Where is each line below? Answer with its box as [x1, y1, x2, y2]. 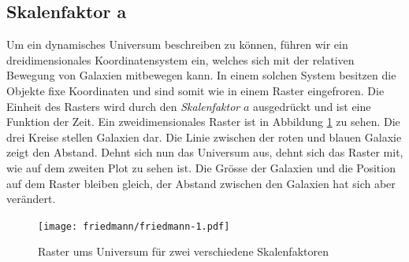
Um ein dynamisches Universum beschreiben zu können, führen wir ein [6, 36, 348, 53]
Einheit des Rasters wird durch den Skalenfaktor [6, 98, 240, 114]
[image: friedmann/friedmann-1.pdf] [38, 220, 230, 232]
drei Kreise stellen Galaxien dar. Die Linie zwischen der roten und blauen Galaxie [6, 128, 402, 145]
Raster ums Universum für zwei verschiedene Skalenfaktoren [38, 243, 329, 260]
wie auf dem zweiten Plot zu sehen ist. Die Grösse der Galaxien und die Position [6, 159, 396, 175]
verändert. [6, 190, 56, 207]
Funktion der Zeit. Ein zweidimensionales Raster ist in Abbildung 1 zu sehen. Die [6, 113, 400, 130]
